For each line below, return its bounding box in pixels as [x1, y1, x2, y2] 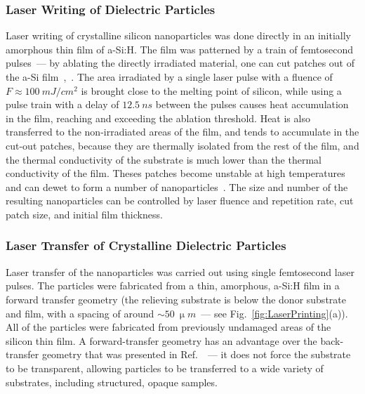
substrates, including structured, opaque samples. [6, 374, 218, 389]
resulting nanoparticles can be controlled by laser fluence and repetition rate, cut [6, 193, 354, 208]
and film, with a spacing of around [6, 306, 154, 320]
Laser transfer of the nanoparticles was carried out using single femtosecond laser [6, 264, 354, 279]
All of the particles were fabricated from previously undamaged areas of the [6, 320, 331, 334]
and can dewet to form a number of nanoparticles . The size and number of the [6, 179, 348, 194]
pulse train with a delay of [6, 97, 119, 112]
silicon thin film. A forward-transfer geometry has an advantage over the [6, 333, 317, 348]
